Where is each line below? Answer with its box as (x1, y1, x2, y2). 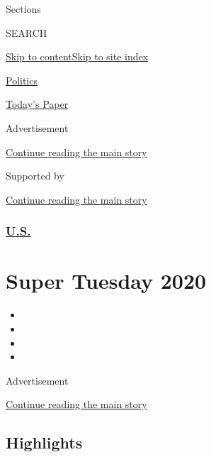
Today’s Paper (6, 97, 69, 111)
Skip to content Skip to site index (6, 49, 149, 64)
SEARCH (6, 25, 47, 40)
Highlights (6, 431, 83, 453)
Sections (6, 1, 41, 16)
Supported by (6, 168, 64, 183)
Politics (6, 72, 38, 87)
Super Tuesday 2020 (6, 266, 207, 295)
